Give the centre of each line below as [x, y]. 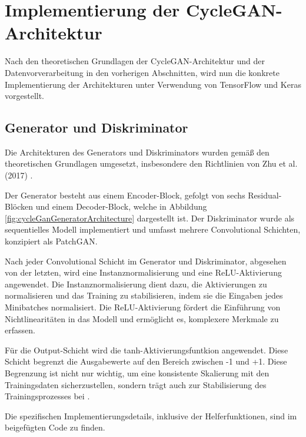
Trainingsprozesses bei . [47, 396]
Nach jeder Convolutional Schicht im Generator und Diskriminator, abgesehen [146, 261]
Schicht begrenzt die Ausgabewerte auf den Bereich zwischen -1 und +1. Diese [146, 361]
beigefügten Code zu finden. [55, 427]
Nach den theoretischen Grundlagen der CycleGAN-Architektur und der [135, 61]
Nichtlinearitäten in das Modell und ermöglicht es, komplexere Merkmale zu [142, 318]
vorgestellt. [25, 96]
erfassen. [20, 330]
